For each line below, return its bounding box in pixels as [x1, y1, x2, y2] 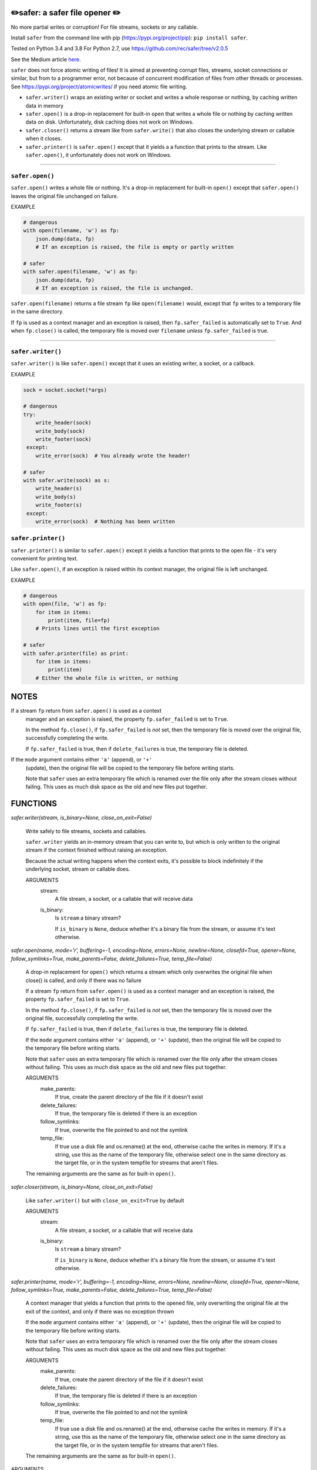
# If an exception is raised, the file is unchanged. [35, 285, 194, 292]
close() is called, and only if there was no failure [25, 977, 142, 984]
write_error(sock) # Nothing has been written [35, 518, 176, 524]
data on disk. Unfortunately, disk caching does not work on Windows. [25, 118, 194, 126]
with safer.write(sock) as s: [23, 477, 110, 483]
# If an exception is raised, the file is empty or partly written [35, 244, 234, 250]
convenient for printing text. [11, 555, 79, 562]
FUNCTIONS [11, 799, 58, 808]
